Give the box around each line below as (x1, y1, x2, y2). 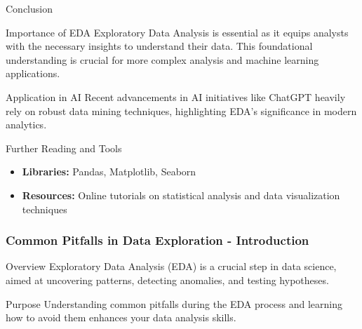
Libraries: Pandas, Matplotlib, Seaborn (22, 164, 196, 179)
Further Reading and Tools (6, 140, 122, 155)
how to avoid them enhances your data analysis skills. (6, 310, 236, 325)
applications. (6, 66, 60, 81)
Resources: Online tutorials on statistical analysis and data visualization (22, 187, 340, 202)
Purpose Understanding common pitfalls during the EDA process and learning (6, 296, 342, 311)
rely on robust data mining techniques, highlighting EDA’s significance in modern (6, 103, 357, 118)
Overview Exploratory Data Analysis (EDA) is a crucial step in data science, (6, 259, 337, 274)
